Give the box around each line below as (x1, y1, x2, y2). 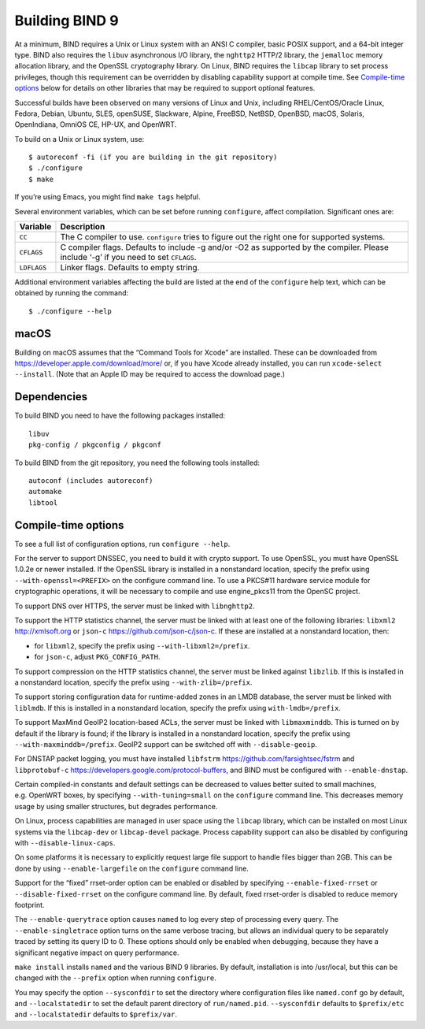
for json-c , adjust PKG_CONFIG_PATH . (34, 652, 161, 662)
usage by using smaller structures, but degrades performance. (14, 801, 218, 811)
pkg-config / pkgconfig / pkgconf (28, 440, 161, 449)
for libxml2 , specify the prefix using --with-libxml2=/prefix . (34, 641, 251, 650)
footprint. (14, 900, 45, 909)
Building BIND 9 (14, 12, 119, 29)
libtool (28, 498, 58, 507)
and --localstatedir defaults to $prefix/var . (14, 1009, 177, 1020)
